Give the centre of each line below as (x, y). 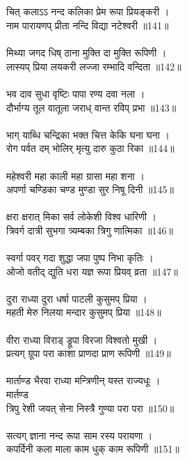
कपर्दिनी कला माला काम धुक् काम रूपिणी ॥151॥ (93, 449)
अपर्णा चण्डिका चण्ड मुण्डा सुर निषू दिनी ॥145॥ (90, 189)
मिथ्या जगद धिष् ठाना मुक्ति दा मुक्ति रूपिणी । (87, 53)
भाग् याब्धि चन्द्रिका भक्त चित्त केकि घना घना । (88, 134)
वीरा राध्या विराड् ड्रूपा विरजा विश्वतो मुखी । (82, 339)
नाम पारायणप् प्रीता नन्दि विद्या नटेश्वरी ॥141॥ (88, 25)
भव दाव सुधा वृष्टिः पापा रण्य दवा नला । (76, 93)
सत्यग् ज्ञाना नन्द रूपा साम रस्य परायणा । (80, 435)
